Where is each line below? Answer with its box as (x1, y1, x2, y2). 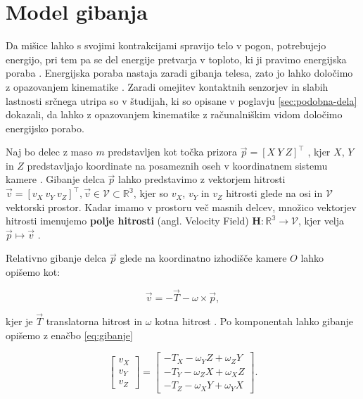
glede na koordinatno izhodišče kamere (120, 251, 287, 265)
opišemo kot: (6, 265, 60, 279)
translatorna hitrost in (46, 314, 143, 329)
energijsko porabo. (6, 120, 84, 135)
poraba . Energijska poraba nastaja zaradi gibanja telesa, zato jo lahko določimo (6, 65, 353, 80)
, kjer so (133, 186, 168, 201)
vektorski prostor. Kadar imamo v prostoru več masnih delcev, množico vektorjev (6, 199, 357, 214)
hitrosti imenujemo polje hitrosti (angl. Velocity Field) (6, 213, 249, 228)
